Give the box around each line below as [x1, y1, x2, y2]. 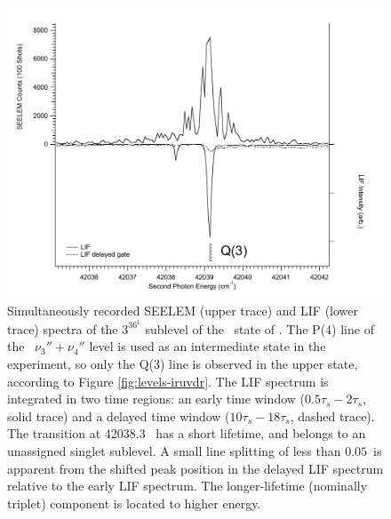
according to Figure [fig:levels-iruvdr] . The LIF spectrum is [7, 371, 329, 390]
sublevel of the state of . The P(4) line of [145, 319, 374, 338]
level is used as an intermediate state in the [89, 337, 326, 355]
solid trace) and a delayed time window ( [7, 406, 230, 425]
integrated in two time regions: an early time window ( [7, 389, 306, 408]
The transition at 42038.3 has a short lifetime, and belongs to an [7, 424, 366, 443]
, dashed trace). [290, 406, 375, 425]
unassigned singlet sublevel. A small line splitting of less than [7, 441, 341, 459]
